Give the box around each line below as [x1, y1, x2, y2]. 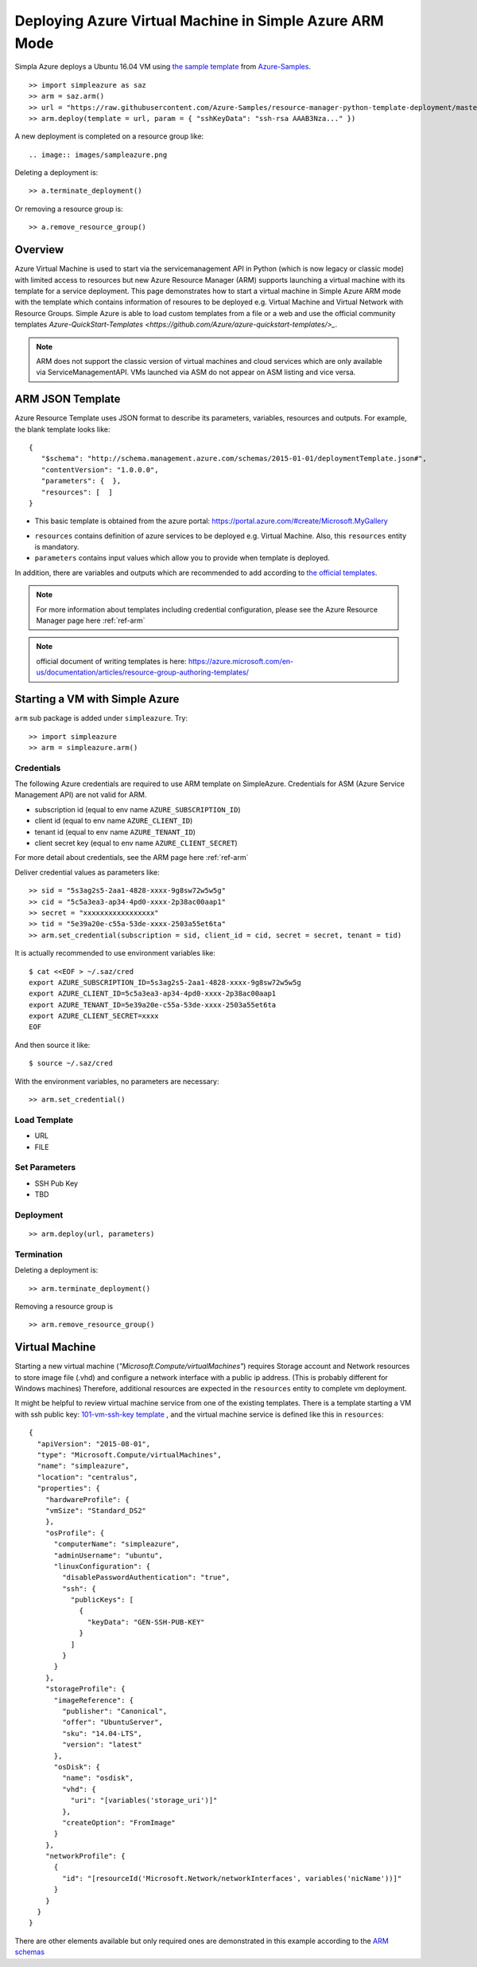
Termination [14, 1249, 63, 1260]
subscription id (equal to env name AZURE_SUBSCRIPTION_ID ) [34, 804, 242, 814]
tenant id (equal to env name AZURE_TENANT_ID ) [34, 827, 196, 836]
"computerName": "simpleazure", [53, 1539, 180, 1549]
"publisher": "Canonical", [62, 1707, 168, 1715]
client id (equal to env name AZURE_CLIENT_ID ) [34, 816, 193, 826]
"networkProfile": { [45, 1852, 126, 1861]
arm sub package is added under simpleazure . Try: [14, 714, 188, 723]
